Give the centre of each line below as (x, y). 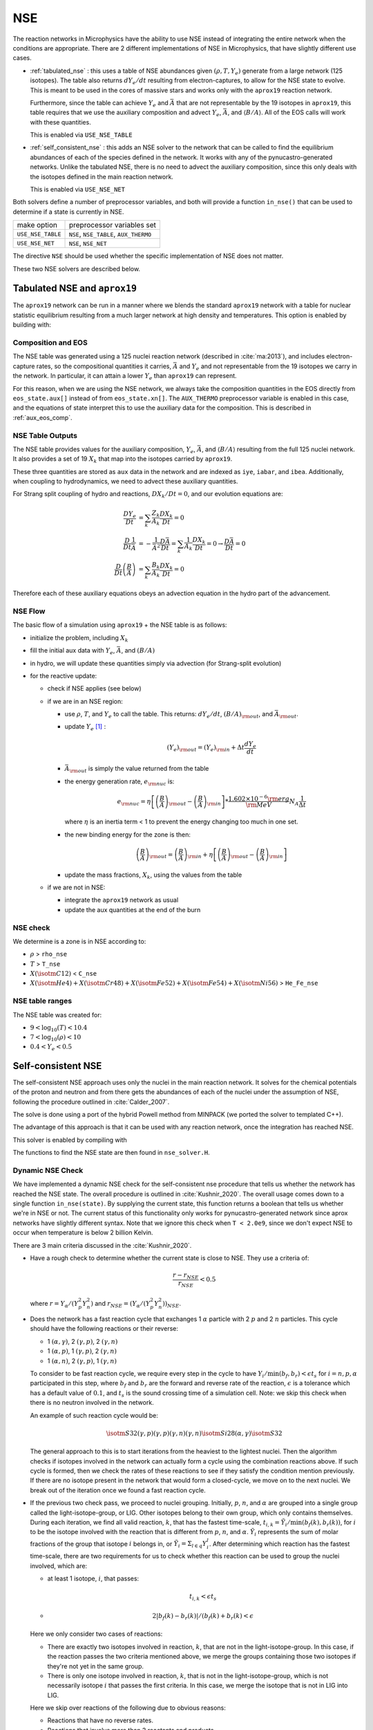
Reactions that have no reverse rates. (100, 1720)
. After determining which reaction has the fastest (279, 1544)
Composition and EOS (50, 343)
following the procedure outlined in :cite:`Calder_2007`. (91, 1102)
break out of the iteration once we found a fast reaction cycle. (118, 1490)
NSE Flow (29, 611)
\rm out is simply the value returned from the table (139, 770)
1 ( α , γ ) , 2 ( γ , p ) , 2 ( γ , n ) (83, 1341)
